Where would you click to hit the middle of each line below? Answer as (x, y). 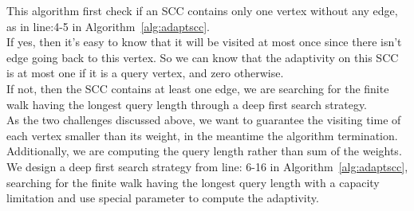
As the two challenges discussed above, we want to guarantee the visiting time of (204, 120)
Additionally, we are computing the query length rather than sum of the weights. (204, 151)
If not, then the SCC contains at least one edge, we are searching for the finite (198, 88)
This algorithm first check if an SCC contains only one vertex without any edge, (202, 10)
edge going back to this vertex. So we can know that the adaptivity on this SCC (203, 57)
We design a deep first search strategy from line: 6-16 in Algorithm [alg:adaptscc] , (207, 166)
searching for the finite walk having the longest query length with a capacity (193, 182)
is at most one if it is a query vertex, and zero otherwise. (145, 73)
